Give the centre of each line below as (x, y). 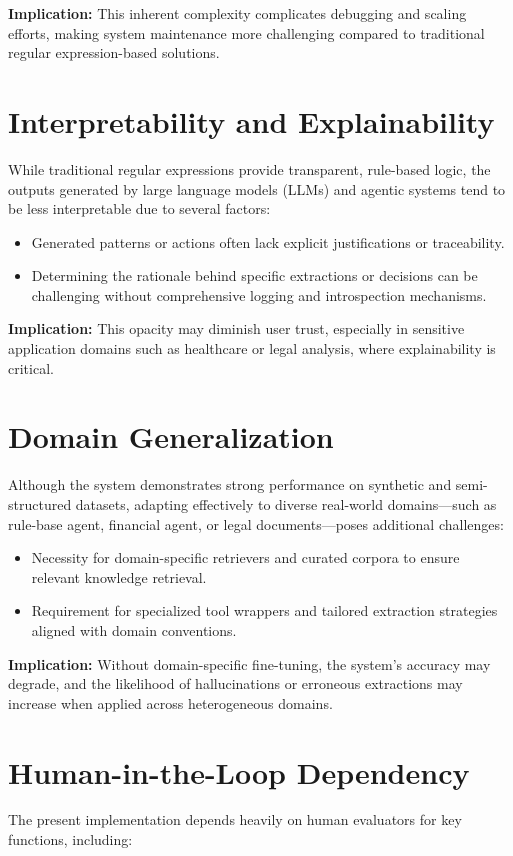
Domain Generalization (171, 436)
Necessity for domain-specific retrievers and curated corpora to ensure (245, 557)
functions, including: (70, 839)
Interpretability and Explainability (251, 120)
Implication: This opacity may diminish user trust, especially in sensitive (236, 328)
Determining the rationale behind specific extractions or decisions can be (254, 275)
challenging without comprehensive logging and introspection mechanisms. (259, 294)
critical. (31, 367)
